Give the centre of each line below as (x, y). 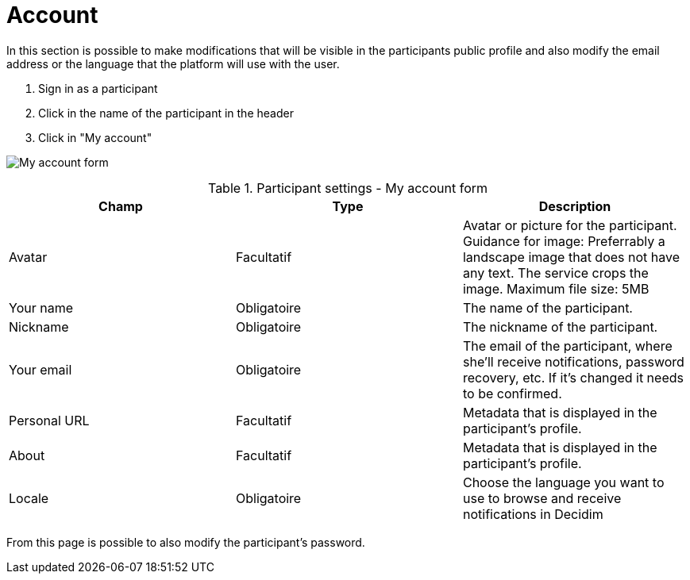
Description (575, 206)
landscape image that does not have (571, 257)
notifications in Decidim (533, 514)
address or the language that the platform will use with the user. (173, 63)
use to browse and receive (542, 498)
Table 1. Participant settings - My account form (348, 188)
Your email (40, 369)
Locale (29, 498)
